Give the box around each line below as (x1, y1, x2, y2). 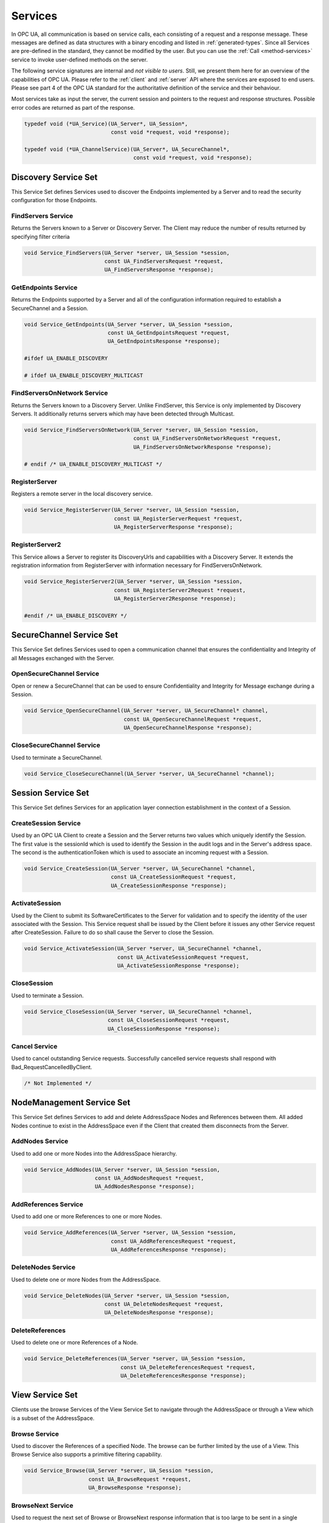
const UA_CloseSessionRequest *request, (107, 1017, 230, 1023)
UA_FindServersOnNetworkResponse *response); (133, 443, 272, 450)
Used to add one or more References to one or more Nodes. (11, 1213, 163, 1220)
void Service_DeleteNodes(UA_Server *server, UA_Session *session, (24, 1292, 230, 1299)
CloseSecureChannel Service (11, 741, 101, 749)
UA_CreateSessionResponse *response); (110, 882, 227, 889)
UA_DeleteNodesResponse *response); (104, 1309, 214, 1316)
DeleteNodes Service (11, 1263, 76, 1271)
